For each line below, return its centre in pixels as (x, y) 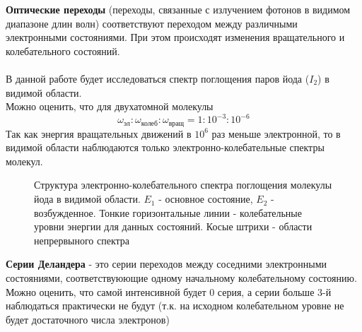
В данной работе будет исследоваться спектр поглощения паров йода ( (158, 78)
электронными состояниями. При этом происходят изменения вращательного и (175, 37)
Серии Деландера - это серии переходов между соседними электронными (167, 264)
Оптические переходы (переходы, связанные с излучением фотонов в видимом (178, 9)
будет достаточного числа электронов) (88, 319)
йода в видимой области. (87, 199)
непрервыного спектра (82, 240)
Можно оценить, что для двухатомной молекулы (110, 106)
